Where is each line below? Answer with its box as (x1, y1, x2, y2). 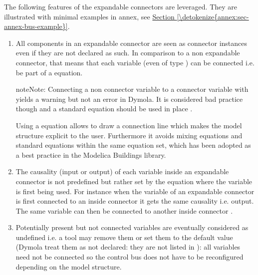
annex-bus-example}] (4, 21, 68, 31)
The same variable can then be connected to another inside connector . (15, 205, 233, 216)
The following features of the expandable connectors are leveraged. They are (4, 1, 237, 11)
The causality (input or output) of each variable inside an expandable (15, 166, 229, 177)
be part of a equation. (15, 67, 83, 77)
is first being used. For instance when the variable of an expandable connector (15, 186, 255, 196)
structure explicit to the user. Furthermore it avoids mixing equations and (15, 130, 243, 140)
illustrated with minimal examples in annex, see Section (4, 11, 175, 21)
